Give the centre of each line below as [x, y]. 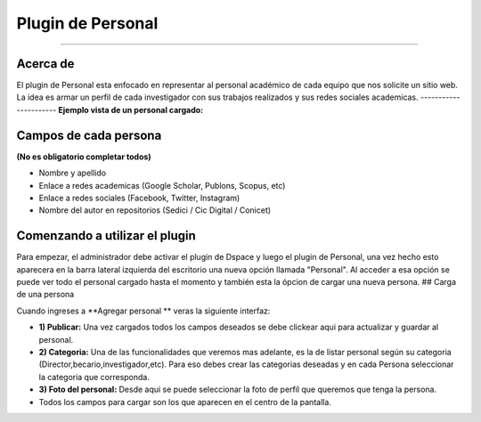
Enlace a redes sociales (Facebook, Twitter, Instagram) [139, 198]
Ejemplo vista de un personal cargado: [131, 110]
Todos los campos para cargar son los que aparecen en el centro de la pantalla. [185, 402]
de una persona [45, 295]
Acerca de [45, 64]
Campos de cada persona [89, 135]
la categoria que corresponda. [94, 377]
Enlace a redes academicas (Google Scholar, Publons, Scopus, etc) [162, 185]
